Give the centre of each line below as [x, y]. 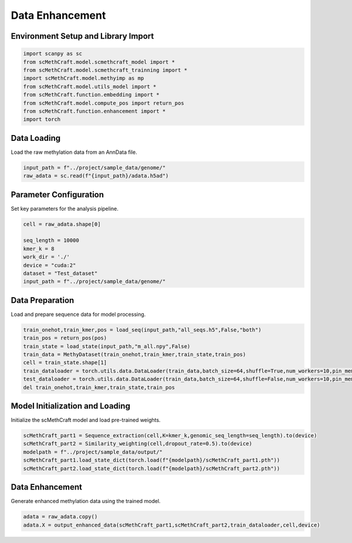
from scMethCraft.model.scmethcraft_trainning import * [105, 70]
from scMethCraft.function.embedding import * [91, 95]
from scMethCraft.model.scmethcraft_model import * [99, 62]
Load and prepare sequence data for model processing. [78, 314]
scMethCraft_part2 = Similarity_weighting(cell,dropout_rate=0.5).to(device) [138, 444]
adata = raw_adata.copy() [60, 517]
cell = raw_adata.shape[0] [62, 224]
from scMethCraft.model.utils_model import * [90, 86]
